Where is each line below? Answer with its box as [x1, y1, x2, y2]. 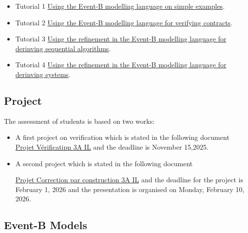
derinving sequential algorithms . [15, 43, 111, 53]
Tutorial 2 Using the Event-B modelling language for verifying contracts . [15, 17, 233, 27]
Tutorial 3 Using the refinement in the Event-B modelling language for [15, 34, 227, 44]
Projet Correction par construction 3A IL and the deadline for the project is [15, 175, 243, 185]
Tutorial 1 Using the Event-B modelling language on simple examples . [15, 1, 225, 11]
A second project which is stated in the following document [15, 158, 193, 168]
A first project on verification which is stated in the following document [15, 132, 229, 142]
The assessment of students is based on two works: [4, 116, 155, 126]
